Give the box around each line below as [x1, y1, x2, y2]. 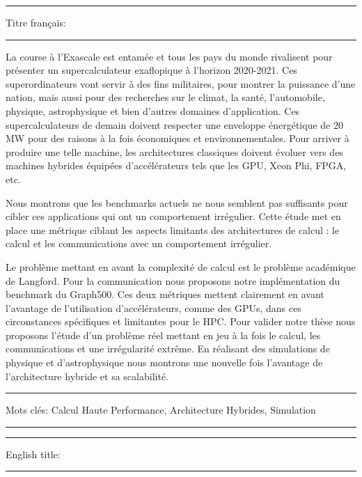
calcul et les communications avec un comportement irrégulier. [6, 236, 272, 251]
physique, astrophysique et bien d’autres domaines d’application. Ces [6, 103, 300, 118]
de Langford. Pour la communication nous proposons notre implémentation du [6, 273, 340, 288]
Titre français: [6, 15, 66, 29]
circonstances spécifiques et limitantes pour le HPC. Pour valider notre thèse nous [6, 314, 356, 329]
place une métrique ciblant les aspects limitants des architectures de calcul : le [6, 222, 340, 237]
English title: [6, 446, 61, 461]
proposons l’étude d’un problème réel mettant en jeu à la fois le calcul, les [6, 327, 321, 342]
